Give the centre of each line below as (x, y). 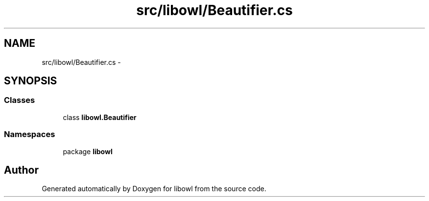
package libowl (88, 151)
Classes (20, 100)
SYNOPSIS (31, 81)
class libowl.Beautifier (100, 117)
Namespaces (30, 134)
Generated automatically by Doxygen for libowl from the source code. (154, 189)
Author (21, 170)
